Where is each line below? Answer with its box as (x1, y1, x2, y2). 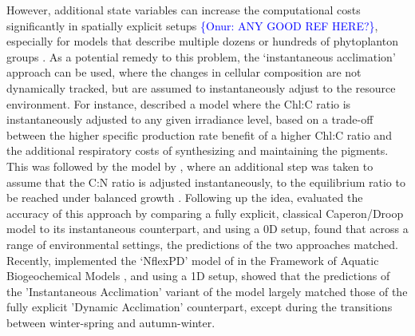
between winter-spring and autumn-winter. (6, 314, 215, 330)
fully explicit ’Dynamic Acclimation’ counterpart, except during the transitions (6, 298, 393, 315)
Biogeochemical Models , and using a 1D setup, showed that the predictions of (6, 267, 390, 284)
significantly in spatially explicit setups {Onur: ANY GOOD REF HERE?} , (6, 17, 378, 34)
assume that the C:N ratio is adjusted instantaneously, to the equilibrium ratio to (6, 173, 405, 190)
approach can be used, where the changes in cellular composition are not (6, 64, 362, 81)
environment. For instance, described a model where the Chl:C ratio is (6, 95, 351, 112)
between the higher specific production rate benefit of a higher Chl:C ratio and (6, 126, 392, 143)
